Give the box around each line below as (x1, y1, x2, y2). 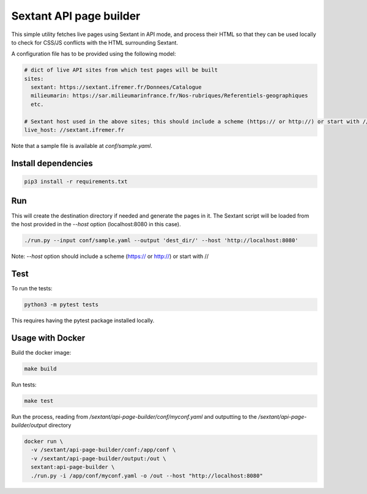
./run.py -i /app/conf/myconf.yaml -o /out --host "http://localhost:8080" (31, 472, 263, 479)
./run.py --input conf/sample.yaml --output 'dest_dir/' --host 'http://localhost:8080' (24, 237, 299, 244)
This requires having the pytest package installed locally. (11, 317, 155, 324)
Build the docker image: (11, 348, 72, 356)
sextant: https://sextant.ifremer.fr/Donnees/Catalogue (31, 84, 202, 91)
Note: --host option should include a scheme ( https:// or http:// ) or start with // (11, 253, 209, 260)
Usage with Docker (11, 333, 86, 343)
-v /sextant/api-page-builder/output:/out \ (31, 455, 166, 462)
